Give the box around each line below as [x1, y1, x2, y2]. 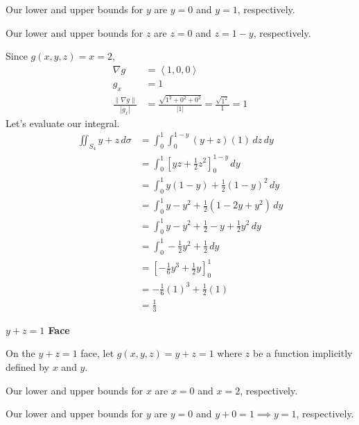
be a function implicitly [252, 346, 353, 360]
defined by [6, 359, 50, 374]
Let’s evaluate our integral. [6, 115, 120, 130]
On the [6, 346, 35, 360]
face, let [80, 346, 114, 360]
